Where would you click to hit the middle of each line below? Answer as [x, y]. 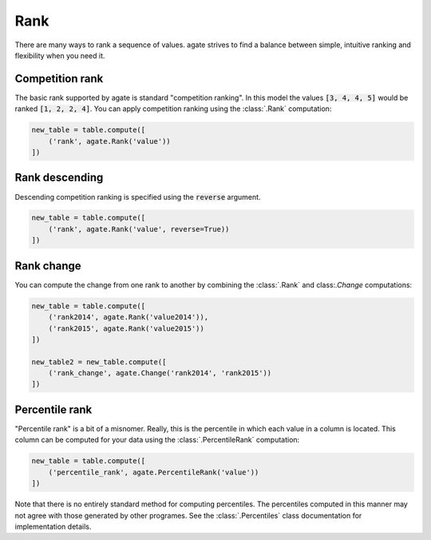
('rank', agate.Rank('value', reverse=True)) [139, 229]
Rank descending [59, 178]
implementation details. [53, 526]
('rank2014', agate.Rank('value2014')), [129, 317]
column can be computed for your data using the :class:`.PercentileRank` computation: [157, 440]
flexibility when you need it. [60, 55]
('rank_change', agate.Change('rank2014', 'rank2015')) [160, 373]
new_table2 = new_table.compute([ [99, 362]
